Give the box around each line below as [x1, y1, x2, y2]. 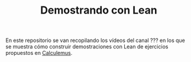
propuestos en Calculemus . [5, 50, 73, 57]
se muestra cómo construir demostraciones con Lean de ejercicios [5, 43, 169, 50]
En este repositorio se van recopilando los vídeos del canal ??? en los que [5, 37, 186, 44]
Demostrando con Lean [40, 4, 157, 17]
